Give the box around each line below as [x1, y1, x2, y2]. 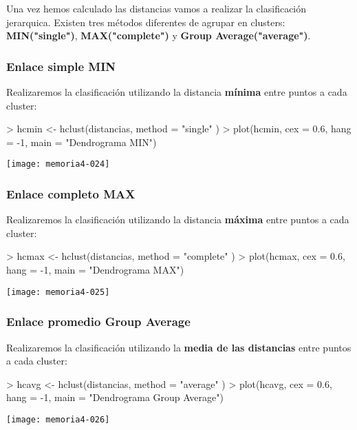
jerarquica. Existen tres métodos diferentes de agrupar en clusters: [6, 14, 285, 29]
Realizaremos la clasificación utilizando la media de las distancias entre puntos [6, 340, 351, 354]
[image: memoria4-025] [6, 287, 110, 297]
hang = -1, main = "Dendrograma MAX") [6, 263, 184, 277]
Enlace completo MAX [6, 185, 136, 202]
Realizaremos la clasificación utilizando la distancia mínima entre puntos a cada [6, 85, 347, 99]
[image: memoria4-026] [6, 414, 110, 424]
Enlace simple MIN [6, 57, 116, 74]
